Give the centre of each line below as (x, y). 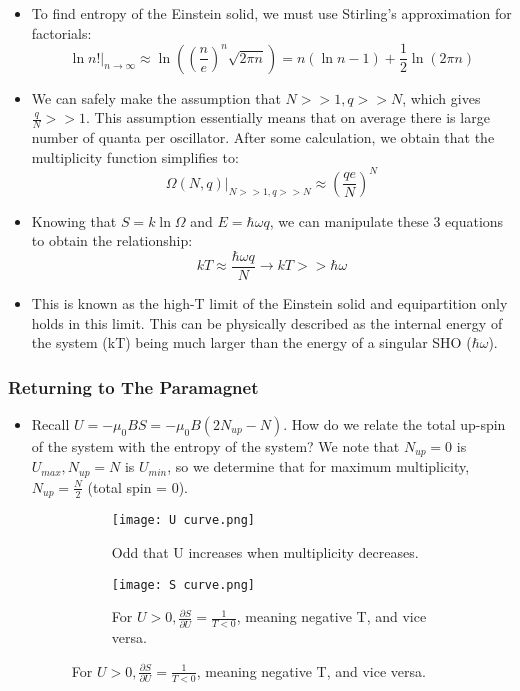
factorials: (61, 32)
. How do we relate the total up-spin (394, 424)
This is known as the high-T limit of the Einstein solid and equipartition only (269, 303)
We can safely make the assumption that (156, 97)
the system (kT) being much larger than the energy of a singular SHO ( (251, 342)
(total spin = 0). (137, 486)
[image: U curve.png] (183, 520)
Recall (50, 424)
